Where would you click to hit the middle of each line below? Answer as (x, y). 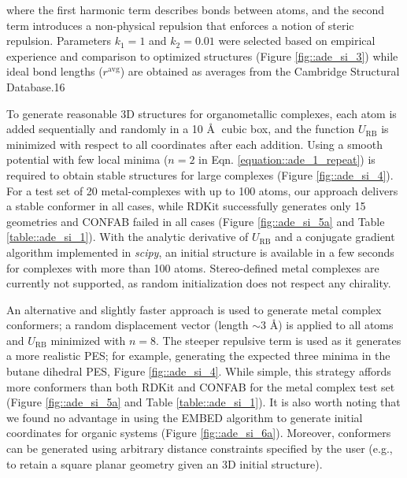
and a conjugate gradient (335, 237)
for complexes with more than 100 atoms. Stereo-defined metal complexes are (193, 267)
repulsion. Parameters (59, 41)
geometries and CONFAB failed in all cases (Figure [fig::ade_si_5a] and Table (196, 221)
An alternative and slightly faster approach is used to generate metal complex (194, 309)
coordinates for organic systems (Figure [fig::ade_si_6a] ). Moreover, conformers (199, 433)
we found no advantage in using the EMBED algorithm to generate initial (185, 417)
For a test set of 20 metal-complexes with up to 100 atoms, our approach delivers (202, 190)
